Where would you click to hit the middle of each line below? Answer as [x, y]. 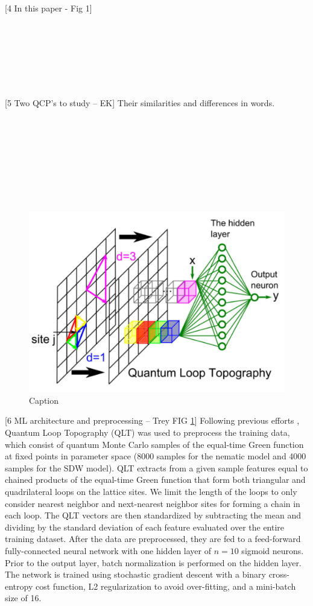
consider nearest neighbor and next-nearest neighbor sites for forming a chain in [153, 503]
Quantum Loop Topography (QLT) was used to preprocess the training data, [147, 432]
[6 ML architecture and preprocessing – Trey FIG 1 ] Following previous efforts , [152, 420]
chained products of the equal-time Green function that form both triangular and [155, 480]
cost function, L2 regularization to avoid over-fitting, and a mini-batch [166, 586]
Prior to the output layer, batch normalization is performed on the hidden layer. [153, 562]
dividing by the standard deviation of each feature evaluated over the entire [145, 527]
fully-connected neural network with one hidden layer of [108, 550]
